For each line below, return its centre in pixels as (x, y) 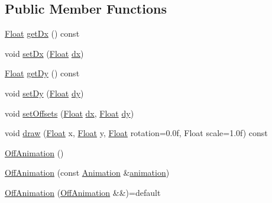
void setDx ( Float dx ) (44, 53)
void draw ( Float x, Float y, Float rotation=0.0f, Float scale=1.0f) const (136, 133)
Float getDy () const (42, 73)
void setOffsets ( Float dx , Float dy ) (69, 113)
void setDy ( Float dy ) (44, 93)
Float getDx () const (42, 33)
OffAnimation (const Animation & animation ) (87, 173)
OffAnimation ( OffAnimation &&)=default (83, 192)
